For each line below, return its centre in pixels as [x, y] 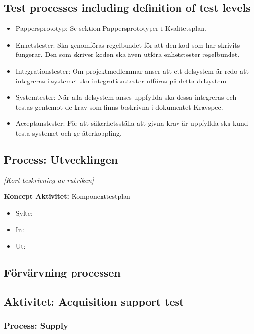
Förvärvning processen [62, 272]
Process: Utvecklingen [61, 159]
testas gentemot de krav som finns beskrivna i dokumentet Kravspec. [119, 106]
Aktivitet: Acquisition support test [94, 301]
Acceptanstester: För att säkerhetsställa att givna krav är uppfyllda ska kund [132, 123]
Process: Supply [36, 325]
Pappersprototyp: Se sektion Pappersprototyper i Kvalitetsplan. [111, 28]
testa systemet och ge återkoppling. [68, 132]
